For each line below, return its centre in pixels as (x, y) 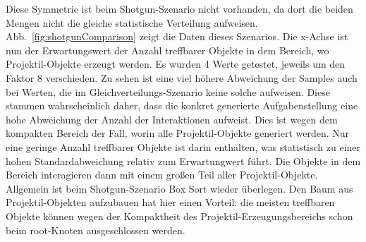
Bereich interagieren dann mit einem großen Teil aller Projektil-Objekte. (162, 175)
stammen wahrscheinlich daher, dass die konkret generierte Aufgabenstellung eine (182, 105)
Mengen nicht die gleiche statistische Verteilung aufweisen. (132, 22)
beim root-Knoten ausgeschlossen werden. (96, 230)
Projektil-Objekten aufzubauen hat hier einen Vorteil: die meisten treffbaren (170, 202)
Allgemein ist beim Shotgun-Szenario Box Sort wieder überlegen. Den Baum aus (179, 188)
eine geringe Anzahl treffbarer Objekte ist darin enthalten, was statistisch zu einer (183, 146)
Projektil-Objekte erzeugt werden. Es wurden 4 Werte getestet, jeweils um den (176, 64)
